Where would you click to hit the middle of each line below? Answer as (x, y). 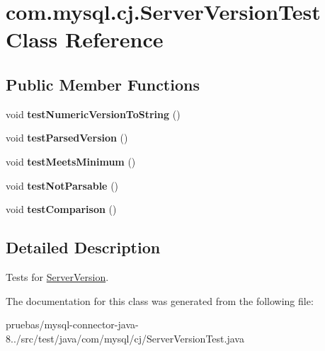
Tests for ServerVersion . (57, 276)
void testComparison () (61, 209)
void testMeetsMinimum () (71, 161)
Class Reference (85, 39)
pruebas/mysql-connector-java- (72, 324)
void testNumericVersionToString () (93, 114)
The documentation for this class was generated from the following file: (160, 300)
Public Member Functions (103, 84)
